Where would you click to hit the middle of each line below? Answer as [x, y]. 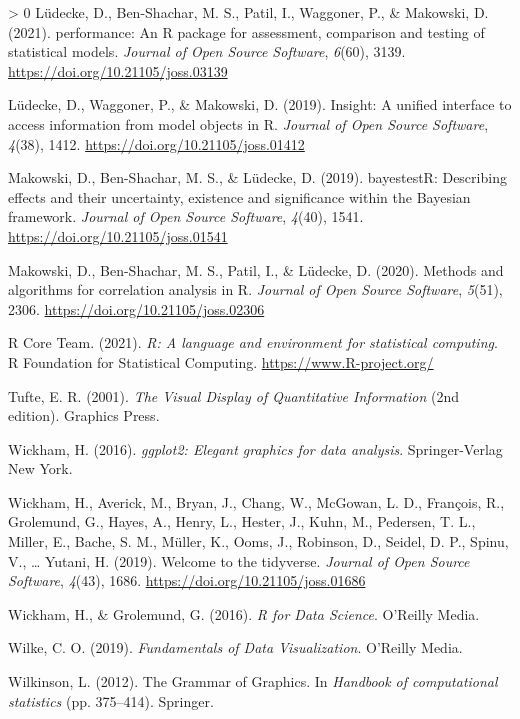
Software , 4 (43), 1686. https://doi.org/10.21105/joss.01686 [187, 580]
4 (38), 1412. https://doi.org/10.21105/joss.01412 [156, 143]
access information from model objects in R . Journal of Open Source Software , [248, 123]
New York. [40, 468]
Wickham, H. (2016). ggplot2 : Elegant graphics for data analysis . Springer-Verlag [255, 448]
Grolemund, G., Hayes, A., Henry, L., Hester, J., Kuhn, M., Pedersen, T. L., [242, 521]
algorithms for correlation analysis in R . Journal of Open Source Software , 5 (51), [255, 289]
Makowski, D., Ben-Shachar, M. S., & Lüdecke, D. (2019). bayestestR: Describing [257, 177]
